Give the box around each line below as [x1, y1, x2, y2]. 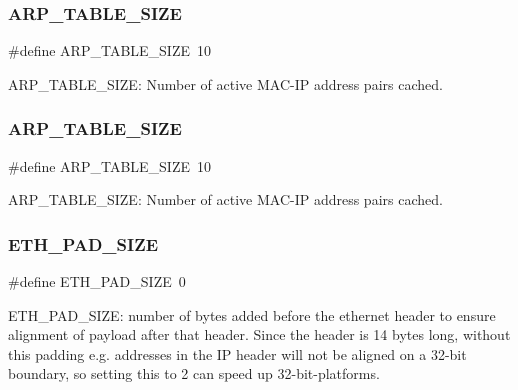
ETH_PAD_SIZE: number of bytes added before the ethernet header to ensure [8, 304, 496, 325]
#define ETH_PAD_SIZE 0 [8, 271, 186, 292]
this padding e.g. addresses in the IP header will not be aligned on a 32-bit [8, 343, 467, 364]
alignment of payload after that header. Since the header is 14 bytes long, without [8, 324, 511, 345]
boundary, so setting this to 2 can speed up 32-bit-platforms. [8, 363, 380, 384]
